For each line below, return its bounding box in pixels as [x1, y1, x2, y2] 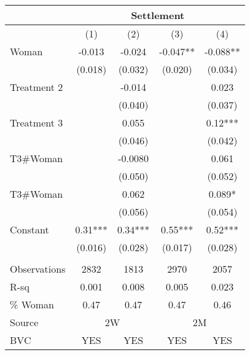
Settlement [131, 8, 185, 22]
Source [10, 315, 39, 329]
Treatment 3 [10, 115, 63, 130]
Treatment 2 [10, 80, 63, 94]
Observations [10, 262, 66, 276]
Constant [10, 222, 49, 236]
